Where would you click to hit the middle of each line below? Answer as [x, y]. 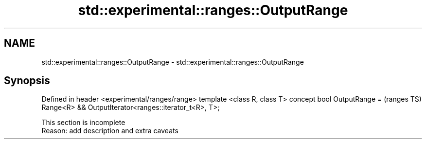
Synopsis [27, 81]
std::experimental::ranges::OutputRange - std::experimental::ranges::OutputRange [173, 62]
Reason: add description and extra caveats [110, 131]
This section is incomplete [83, 123]
